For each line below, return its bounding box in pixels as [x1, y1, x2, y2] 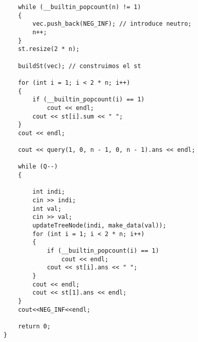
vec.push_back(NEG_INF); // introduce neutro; [32, 20, 192, 28]
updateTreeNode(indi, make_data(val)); [32, 222, 167, 230]
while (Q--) [18, 163, 58, 170]
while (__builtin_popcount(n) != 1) [18, 4, 141, 11]
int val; [32, 205, 62, 212]
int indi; [32, 188, 65, 196]
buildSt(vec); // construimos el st [18, 62, 141, 70]
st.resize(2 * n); [18, 45, 80, 53]
